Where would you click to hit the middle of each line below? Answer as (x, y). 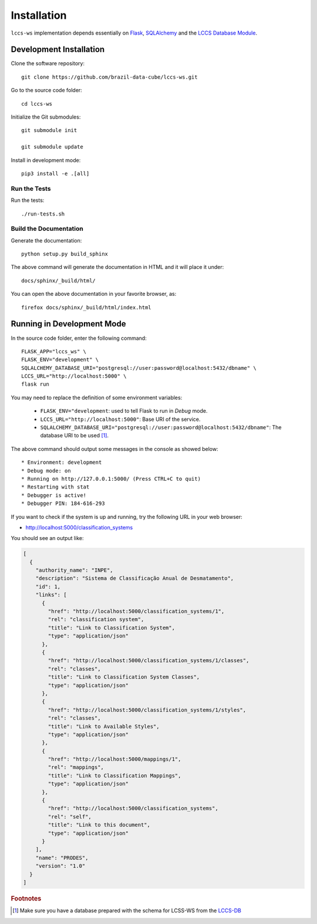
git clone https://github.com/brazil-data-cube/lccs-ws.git (109, 77)
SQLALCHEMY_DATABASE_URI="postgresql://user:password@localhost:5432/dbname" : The (161, 427)
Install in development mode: (46, 160)
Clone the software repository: (48, 63)
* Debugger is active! (54, 495)
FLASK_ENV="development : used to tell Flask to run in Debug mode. (124, 411)
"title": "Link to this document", (99, 825)
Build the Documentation (47, 229)
